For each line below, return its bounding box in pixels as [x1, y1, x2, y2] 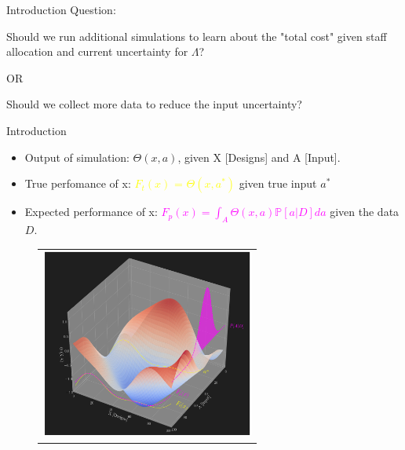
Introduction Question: [6, 2, 116, 17]
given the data [330, 203, 400, 220]
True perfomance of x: [24, 175, 131, 192]
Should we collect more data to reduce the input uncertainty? [6, 96, 302, 112]
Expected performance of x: [24, 203, 158, 220]
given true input [239, 175, 317, 192]
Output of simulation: [24, 148, 130, 165]
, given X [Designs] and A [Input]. [177, 148, 341, 165]
